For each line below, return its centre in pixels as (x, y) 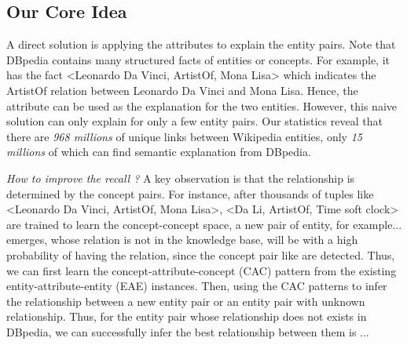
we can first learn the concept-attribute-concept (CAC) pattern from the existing (202, 270)
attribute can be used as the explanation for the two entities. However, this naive (202, 105)
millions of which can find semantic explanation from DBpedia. (159, 152)
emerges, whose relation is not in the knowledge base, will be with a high (182, 240)
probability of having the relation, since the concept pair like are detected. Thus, (201, 254)
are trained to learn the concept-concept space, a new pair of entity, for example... (204, 224)
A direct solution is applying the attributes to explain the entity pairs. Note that (201, 44)
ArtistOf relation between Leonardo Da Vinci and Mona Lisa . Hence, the (182, 90)
